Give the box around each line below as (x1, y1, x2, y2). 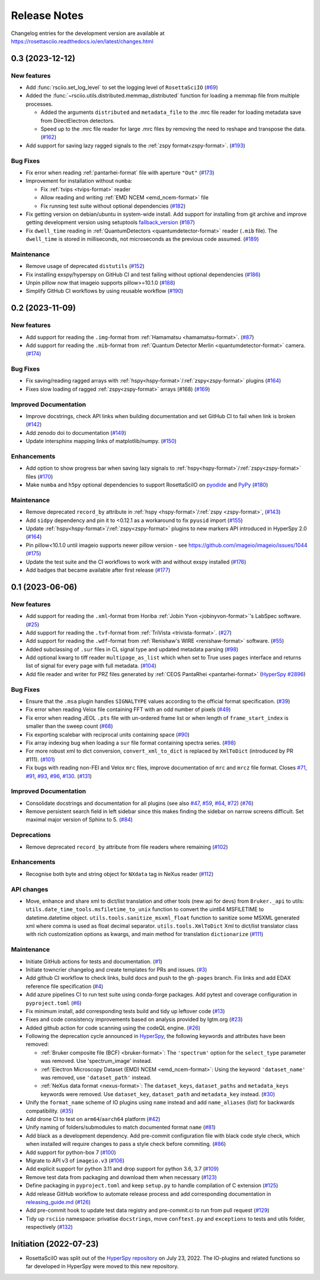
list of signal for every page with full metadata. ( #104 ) (25, 662, 156, 670)
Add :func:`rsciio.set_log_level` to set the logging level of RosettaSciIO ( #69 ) (25, 84, 219, 91)
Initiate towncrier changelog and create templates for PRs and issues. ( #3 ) (25, 966, 207, 973)
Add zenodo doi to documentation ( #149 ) (25, 429, 127, 436)
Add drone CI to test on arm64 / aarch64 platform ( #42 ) (25, 1116, 161, 1122)
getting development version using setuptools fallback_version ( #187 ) (25, 219, 196, 226)
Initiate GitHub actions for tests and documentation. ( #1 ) (25, 958, 162, 965)
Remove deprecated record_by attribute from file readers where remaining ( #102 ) (25, 843, 228, 851)
